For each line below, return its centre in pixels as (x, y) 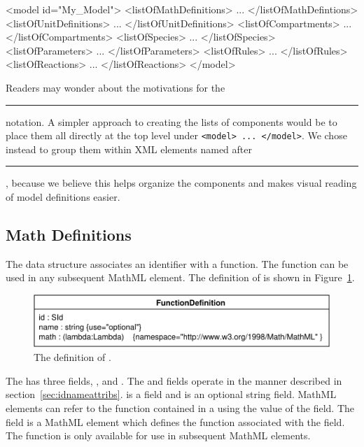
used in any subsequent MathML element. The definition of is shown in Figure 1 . (180, 277)
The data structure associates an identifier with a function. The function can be (177, 263)
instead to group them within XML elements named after (129, 149)
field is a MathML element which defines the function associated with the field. (175, 421)
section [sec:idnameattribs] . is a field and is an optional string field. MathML (171, 394)
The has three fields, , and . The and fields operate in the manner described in (174, 380)
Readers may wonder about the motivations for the (115, 87)
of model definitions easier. (63, 197)
